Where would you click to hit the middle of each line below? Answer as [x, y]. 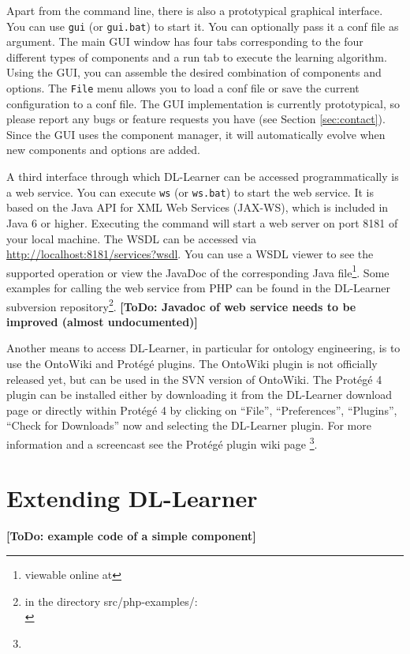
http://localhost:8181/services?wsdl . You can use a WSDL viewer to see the [190, 254]
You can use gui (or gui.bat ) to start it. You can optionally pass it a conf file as [203, 26]
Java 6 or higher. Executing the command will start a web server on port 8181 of [202, 222]
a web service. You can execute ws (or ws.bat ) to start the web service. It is [190, 192]
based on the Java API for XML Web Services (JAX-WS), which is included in [198, 207]
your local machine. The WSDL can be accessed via [132, 238]
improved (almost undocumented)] [102, 321]
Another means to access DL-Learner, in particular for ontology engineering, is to [203, 348]
